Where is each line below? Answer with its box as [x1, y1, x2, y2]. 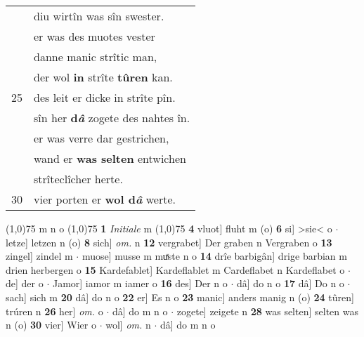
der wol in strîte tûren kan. [34, 69, 173, 85]
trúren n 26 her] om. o [6, 303, 103, 318]
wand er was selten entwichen [34, 150, 186, 166]
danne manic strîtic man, [34, 48, 157, 65]
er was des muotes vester [34, 28, 155, 44]
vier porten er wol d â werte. [34, 191, 176, 207]
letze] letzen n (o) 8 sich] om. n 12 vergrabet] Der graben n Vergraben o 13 [6, 234, 332, 249]
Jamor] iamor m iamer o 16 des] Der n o [52, 276, 228, 291]
